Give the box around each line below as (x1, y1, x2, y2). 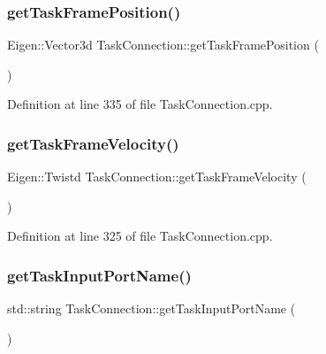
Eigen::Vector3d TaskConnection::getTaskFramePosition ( (7, 35, 319, 54)
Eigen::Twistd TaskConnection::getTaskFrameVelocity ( (7, 167, 307, 186)
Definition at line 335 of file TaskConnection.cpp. (7, 95, 273, 113)
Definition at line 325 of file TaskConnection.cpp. (7, 227, 273, 245)
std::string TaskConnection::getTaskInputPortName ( (7, 299, 296, 318)
